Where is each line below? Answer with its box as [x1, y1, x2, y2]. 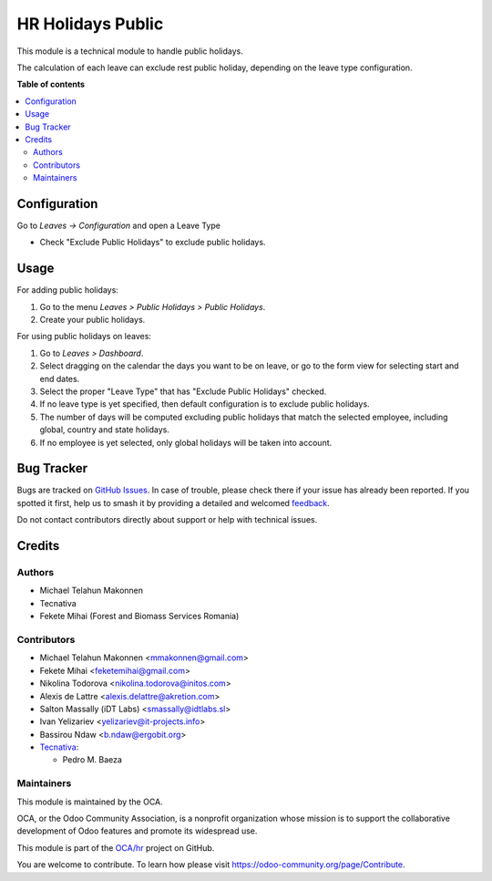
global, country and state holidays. [39, 424, 170, 435]
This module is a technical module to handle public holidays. [16, 46, 243, 57]
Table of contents [16, 78, 86, 90]
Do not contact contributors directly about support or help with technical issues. [16, 514, 318, 525]
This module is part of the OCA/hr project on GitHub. [16, 842, 215, 853]
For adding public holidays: [16, 285, 118, 295]
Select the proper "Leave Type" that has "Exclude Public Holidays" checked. [39, 386, 327, 397]
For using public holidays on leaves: [16, 331, 152, 342]
